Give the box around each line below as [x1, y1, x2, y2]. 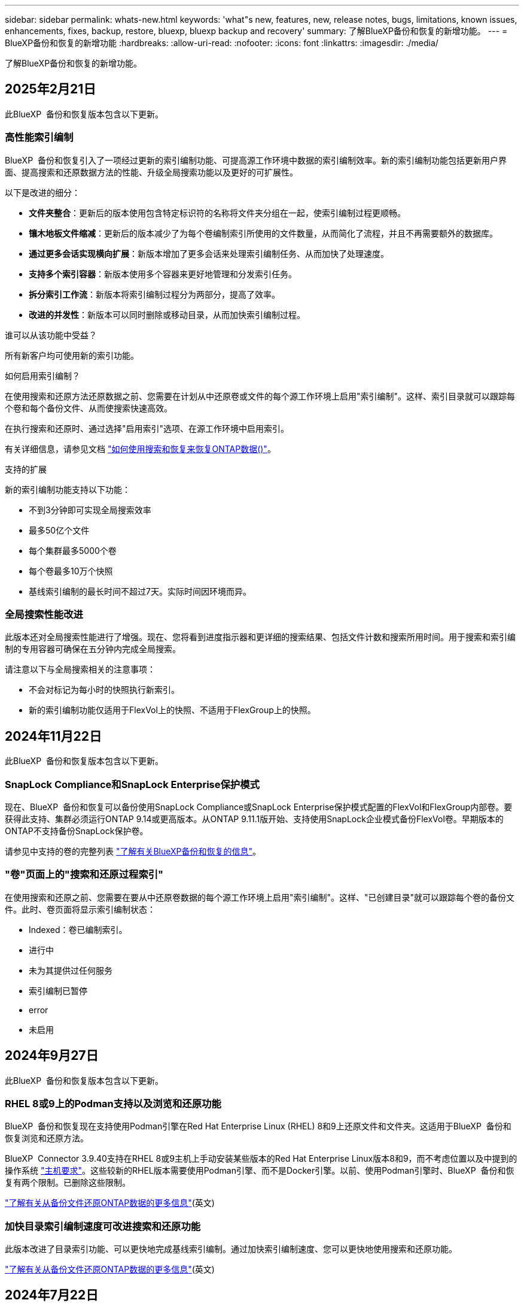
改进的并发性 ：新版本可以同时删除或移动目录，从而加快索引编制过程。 [29, 309, 305, 320]
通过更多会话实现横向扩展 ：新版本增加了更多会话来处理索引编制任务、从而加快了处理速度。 [29, 248, 389, 259]
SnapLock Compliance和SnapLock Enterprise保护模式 [5, 778, 260, 790]
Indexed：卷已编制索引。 [29, 924, 127, 935]
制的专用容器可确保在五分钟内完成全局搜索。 [5, 644, 181, 654]
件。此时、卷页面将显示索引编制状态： [5, 904, 156, 914]
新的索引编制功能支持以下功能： [5, 484, 130, 495]
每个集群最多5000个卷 [29, 545, 117, 556]
